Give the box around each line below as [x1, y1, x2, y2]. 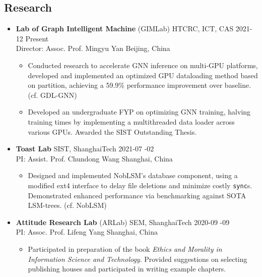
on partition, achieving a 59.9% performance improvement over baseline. [28, 80, 251, 90]
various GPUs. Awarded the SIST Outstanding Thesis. [28, 126, 197, 137]
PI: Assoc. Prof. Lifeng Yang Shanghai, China [16, 227, 158, 237]
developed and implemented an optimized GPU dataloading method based [28, 70, 258, 80]
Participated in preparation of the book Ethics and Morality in [28, 243, 222, 254]
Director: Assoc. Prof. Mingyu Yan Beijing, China [16, 43, 170, 53]
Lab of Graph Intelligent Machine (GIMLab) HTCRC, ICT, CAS [16, 23, 234, 34]
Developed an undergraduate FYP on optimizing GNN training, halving [28, 106, 251, 117]
